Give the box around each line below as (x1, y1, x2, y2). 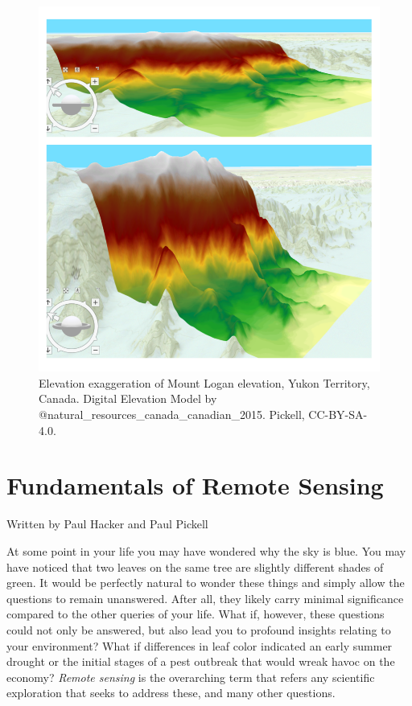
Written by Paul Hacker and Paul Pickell (6, 515, 208, 532)
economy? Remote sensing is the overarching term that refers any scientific (6, 668, 375, 685)
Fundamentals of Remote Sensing (6, 469, 384, 502)
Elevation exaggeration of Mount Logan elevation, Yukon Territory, (39, 374, 370, 391)
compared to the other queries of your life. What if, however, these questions (6, 605, 385, 622)
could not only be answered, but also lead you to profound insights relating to (6, 621, 391, 638)
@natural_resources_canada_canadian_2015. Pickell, (39, 406, 305, 423)
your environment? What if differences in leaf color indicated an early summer (6, 637, 393, 654)
